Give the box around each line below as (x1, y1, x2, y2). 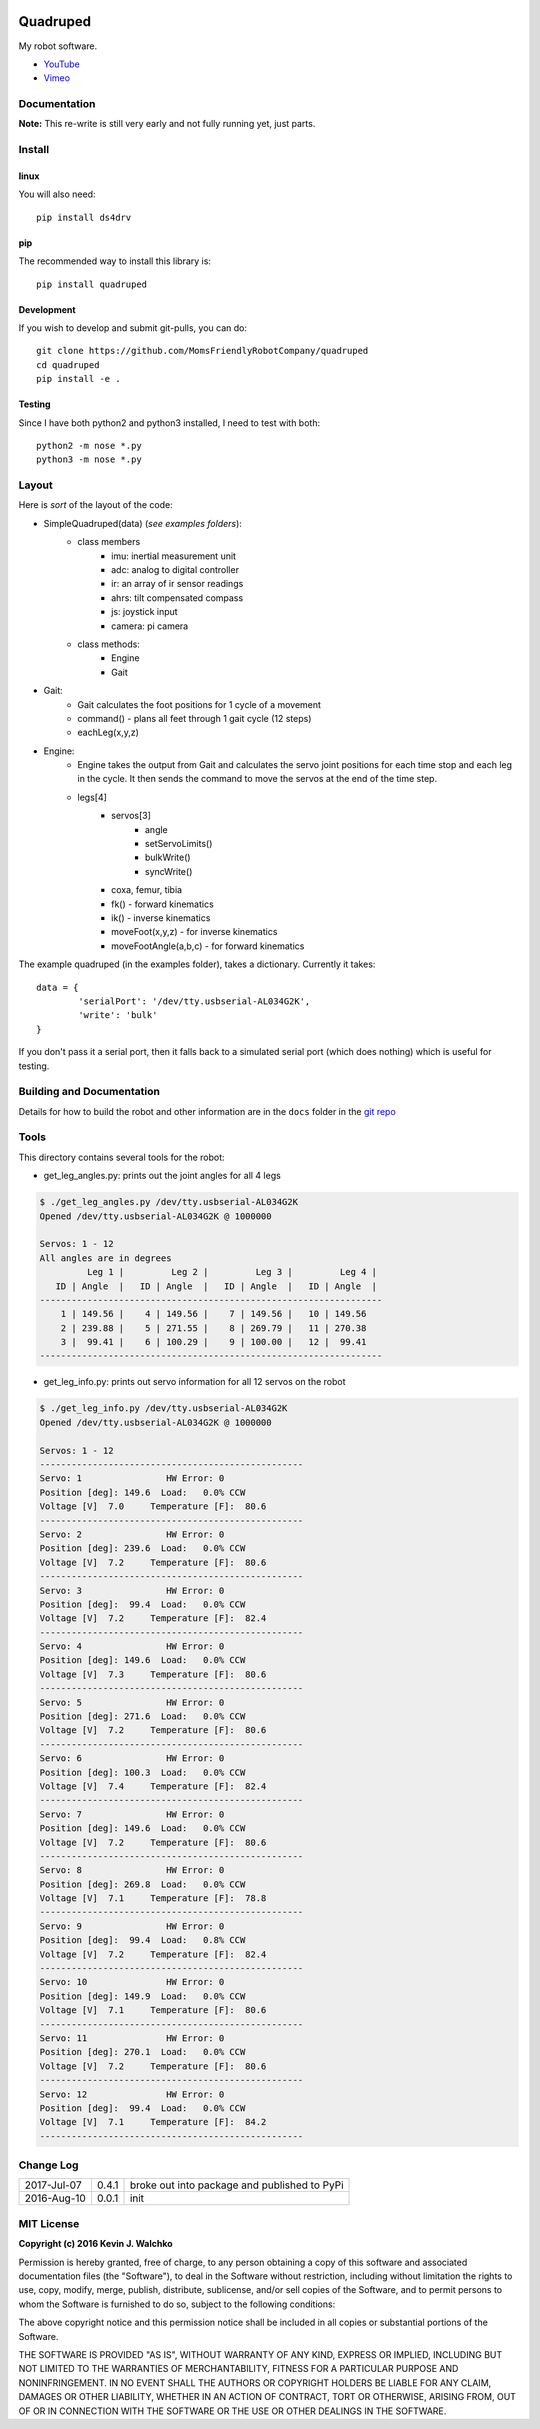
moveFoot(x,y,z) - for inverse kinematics (111, 926, 278, 938)
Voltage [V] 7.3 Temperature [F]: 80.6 (39, 1668, 267, 1680)
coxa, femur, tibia (111, 884, 183, 896)
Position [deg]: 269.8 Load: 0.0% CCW (39, 1878, 246, 1890)
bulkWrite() (145, 851, 191, 864)
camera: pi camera (111, 620, 189, 632)
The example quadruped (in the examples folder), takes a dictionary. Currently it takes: (18, 958, 376, 970)
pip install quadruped (36, 278, 148, 290)
